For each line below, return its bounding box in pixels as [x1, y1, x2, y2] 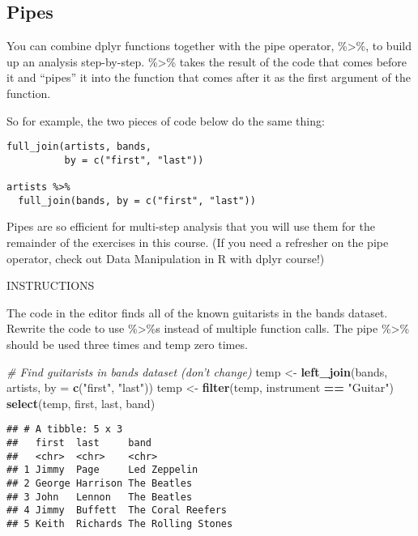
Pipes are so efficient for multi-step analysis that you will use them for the [6, 218, 375, 235]
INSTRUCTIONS [6, 277, 95, 294]
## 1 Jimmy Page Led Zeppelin [6, 464, 198, 476]
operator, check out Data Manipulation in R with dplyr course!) [6, 249, 325, 266]
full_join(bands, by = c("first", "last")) [18, 194, 256, 206]
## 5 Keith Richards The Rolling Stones [6, 517, 233, 530]
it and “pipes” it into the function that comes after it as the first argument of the [6, 69, 411, 86]
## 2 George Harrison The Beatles [6, 478, 193, 490]
